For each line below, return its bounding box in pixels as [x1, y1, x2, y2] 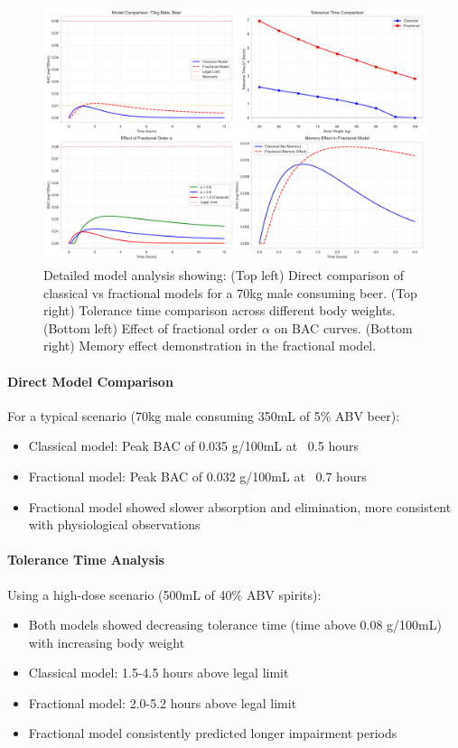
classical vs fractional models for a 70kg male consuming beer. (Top [43, 283, 417, 302]
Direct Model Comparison [7, 371, 173, 390]
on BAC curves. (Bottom [274, 318, 413, 337]
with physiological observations [28, 515, 201, 534]
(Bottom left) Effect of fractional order [43, 318, 258, 337]
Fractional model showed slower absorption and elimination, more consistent [28, 497, 452, 516]
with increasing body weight [28, 632, 185, 651]
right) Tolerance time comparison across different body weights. [43, 301, 396, 320]
